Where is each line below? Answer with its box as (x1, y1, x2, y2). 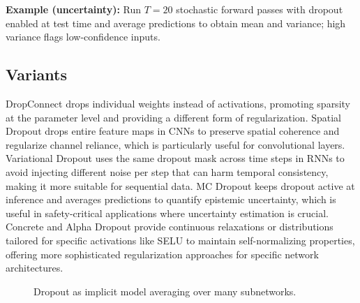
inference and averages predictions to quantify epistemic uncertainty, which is (6, 192, 336, 207)
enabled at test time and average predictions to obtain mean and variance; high (6, 15, 346, 30)
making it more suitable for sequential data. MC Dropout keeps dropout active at (6, 178, 355, 193)
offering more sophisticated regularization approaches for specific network (6, 246, 319, 261)
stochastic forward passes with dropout (176, 2, 343, 16)
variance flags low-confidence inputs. (6, 29, 160, 44)
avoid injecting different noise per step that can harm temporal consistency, (6, 164, 329, 179)
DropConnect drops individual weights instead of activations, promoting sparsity (6, 96, 350, 110)
